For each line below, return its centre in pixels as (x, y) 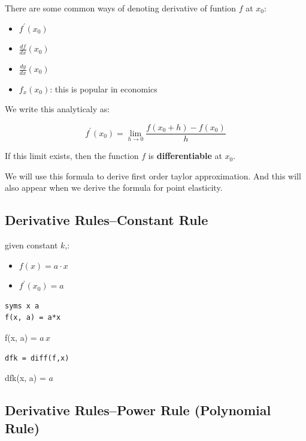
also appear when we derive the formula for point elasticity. (114, 187)
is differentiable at (185, 156)
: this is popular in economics (104, 88)
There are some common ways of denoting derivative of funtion (121, 8)
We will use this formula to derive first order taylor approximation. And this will (153, 175)
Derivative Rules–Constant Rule (107, 220)
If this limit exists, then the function (72, 156)
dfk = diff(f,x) (37, 358)
